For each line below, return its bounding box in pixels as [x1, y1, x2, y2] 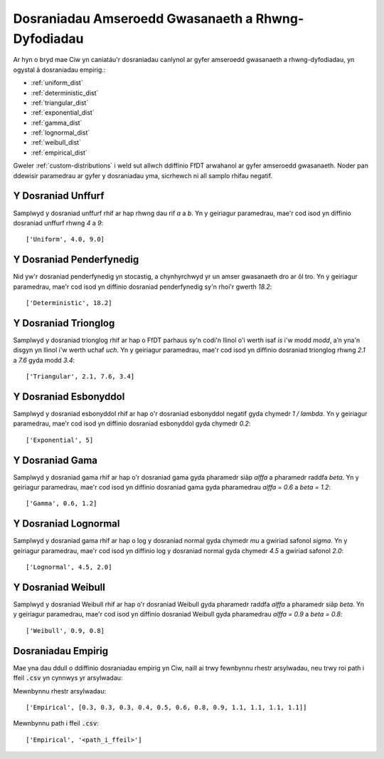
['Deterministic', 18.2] [26, 299, 112, 307]
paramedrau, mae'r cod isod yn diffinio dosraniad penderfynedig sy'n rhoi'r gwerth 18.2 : [13, 282, 272, 291]
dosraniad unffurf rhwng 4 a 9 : [13, 218, 104, 227]
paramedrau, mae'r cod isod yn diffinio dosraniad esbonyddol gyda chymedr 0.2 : [13, 419, 251, 428]
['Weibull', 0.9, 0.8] [26, 626, 105, 634]
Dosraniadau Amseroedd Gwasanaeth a [13, 11, 253, 26]
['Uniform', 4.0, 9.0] [26, 235, 105, 244]
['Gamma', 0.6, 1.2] [26, 500, 97, 507]
